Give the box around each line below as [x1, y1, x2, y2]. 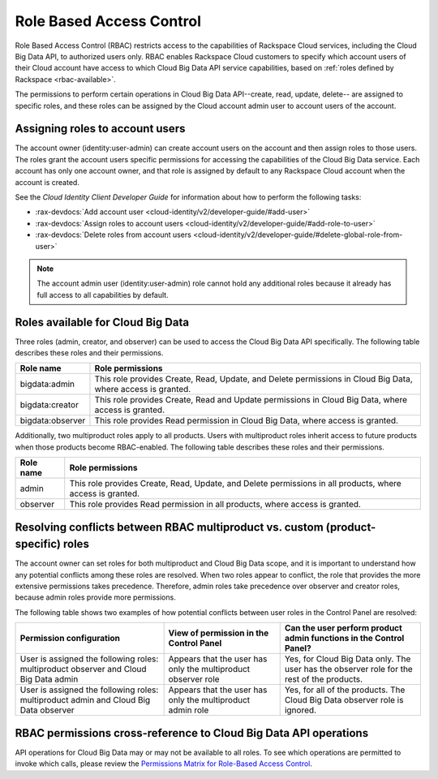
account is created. [15, 177, 80, 187]
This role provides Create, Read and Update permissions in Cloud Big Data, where [94, 394, 408, 406]
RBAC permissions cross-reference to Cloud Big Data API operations [15, 726, 369, 740]
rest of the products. [284, 674, 363, 685]
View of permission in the [168, 627, 269, 639]
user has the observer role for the [284, 664, 413, 675]
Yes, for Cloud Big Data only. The [284, 653, 411, 665]
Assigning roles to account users [15, 122, 186, 136]
